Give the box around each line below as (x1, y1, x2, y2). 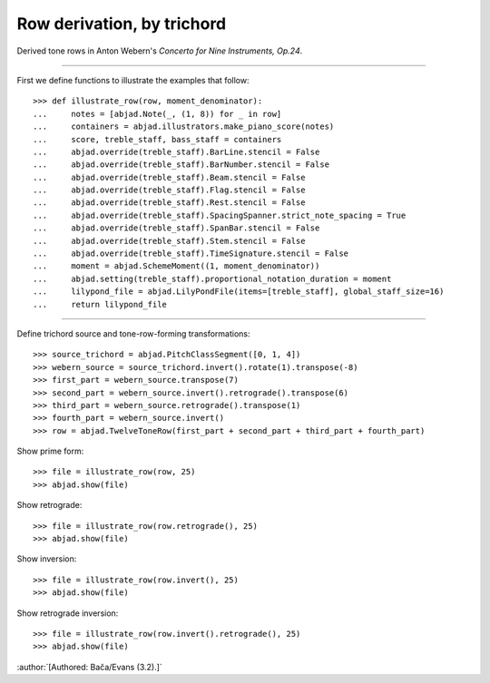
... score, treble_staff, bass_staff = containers (33, 134, 282, 144)
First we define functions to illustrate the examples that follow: (16, 74, 250, 85)
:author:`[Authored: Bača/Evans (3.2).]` (16, 661, 162, 672)
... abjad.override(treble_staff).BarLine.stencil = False (33, 146, 320, 157)
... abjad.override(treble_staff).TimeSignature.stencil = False (33, 249, 349, 259)
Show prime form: (16, 445, 84, 457)
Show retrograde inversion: (16, 608, 119, 619)
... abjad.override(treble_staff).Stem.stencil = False (33, 236, 306, 246)
